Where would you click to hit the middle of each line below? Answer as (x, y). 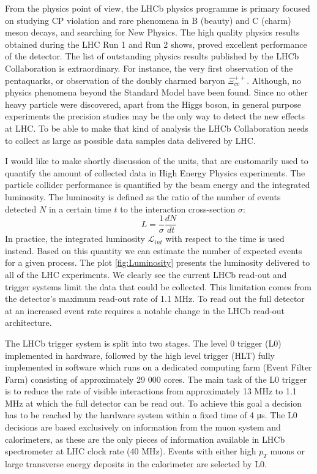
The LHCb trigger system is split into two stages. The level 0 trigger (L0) (143, 343)
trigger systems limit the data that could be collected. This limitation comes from (158, 286)
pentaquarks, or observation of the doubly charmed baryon (115, 80)
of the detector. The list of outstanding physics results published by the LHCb (152, 56)
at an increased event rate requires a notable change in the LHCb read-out (145, 310)
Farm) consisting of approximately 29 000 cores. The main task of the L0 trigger (156, 379)
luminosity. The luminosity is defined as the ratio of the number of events (143, 196)
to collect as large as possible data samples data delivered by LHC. (130, 140)
